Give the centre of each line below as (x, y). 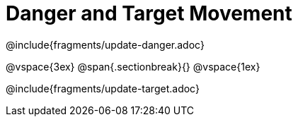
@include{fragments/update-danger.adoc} (105, 44)
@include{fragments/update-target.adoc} (103, 88)
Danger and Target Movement (149, 13)
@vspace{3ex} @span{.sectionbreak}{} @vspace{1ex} (133, 66)
